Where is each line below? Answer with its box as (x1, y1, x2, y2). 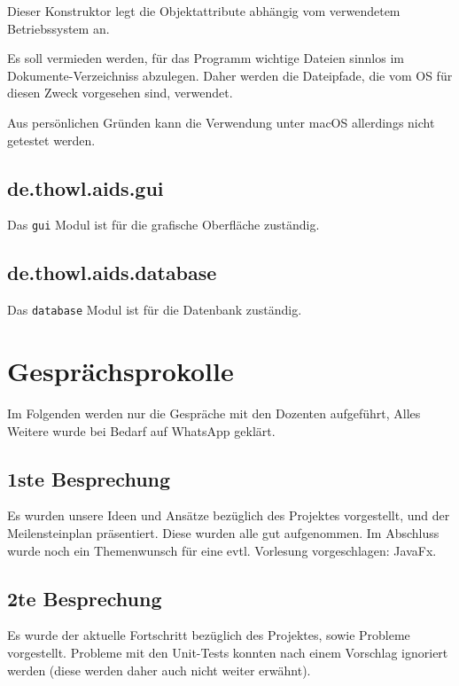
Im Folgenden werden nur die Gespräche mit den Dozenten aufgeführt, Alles (7, 404, 421, 422)
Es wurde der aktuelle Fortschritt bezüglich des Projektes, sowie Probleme (7, 626, 410, 644)
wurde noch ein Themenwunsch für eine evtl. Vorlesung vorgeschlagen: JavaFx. (7, 541, 437, 559)
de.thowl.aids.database (7, 259, 217, 286)
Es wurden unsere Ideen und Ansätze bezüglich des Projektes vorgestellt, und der (7, 506, 450, 525)
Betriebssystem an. (7, 19, 110, 37)
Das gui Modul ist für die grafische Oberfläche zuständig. (7, 215, 320, 234)
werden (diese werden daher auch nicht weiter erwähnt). (7, 660, 311, 679)
